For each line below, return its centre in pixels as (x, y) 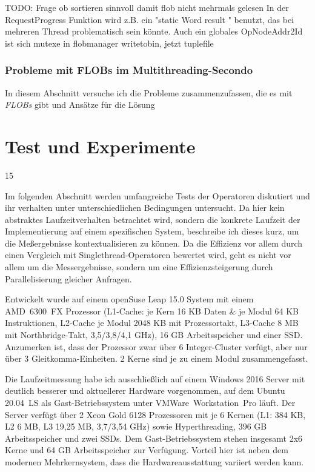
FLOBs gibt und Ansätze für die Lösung (80, 105)
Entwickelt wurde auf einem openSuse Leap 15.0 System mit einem (129, 299)
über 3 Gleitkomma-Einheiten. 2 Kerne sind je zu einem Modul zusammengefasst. (157, 358)
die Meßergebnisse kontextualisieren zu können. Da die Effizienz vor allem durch (154, 243)
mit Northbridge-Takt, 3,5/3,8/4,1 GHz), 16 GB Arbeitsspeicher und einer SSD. (154, 335)
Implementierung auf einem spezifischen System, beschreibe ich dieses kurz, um (152, 231)
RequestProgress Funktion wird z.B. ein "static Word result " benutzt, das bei (150, 19)
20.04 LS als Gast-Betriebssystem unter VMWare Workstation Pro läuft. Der (150, 402)
